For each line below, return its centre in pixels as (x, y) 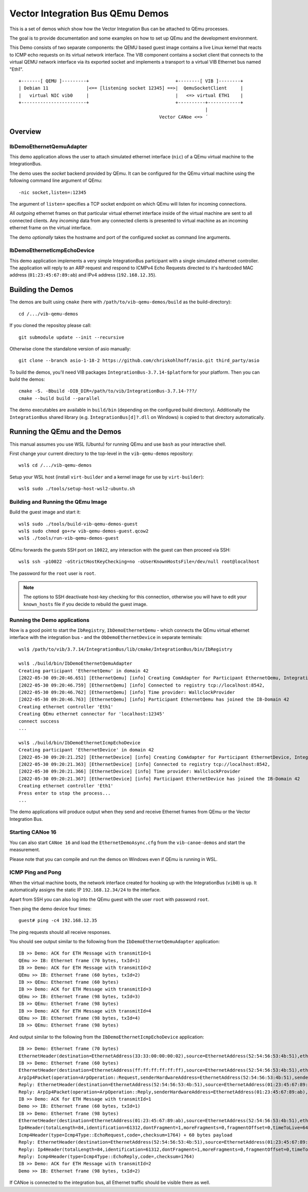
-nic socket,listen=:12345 (53, 192)
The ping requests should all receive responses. (60, 932)
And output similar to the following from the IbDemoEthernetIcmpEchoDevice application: (107, 1037)
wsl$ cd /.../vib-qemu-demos (55, 465)
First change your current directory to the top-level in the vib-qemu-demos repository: (101, 453)
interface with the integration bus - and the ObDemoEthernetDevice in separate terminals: (106, 637)
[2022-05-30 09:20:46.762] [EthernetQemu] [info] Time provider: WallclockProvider (127, 692)
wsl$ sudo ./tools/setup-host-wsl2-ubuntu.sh (77, 489)
